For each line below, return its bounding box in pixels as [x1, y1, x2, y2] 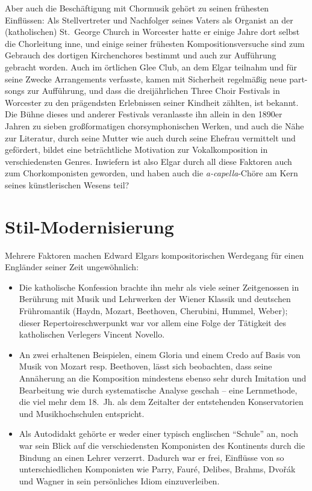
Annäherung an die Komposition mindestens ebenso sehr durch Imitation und [19, 371, 307, 384]
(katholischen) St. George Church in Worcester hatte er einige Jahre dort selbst [5, 25, 300, 38]
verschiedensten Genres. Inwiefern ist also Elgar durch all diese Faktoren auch [5, 155, 292, 167]
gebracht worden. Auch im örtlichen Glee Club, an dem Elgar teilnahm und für [5, 60, 298, 73]
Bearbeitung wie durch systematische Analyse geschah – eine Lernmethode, [19, 383, 298, 396]
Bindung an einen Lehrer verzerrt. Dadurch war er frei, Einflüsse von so [19, 451, 284, 463]
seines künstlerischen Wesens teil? [5, 178, 129, 191]
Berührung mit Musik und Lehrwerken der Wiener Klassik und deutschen [19, 292, 291, 305]
